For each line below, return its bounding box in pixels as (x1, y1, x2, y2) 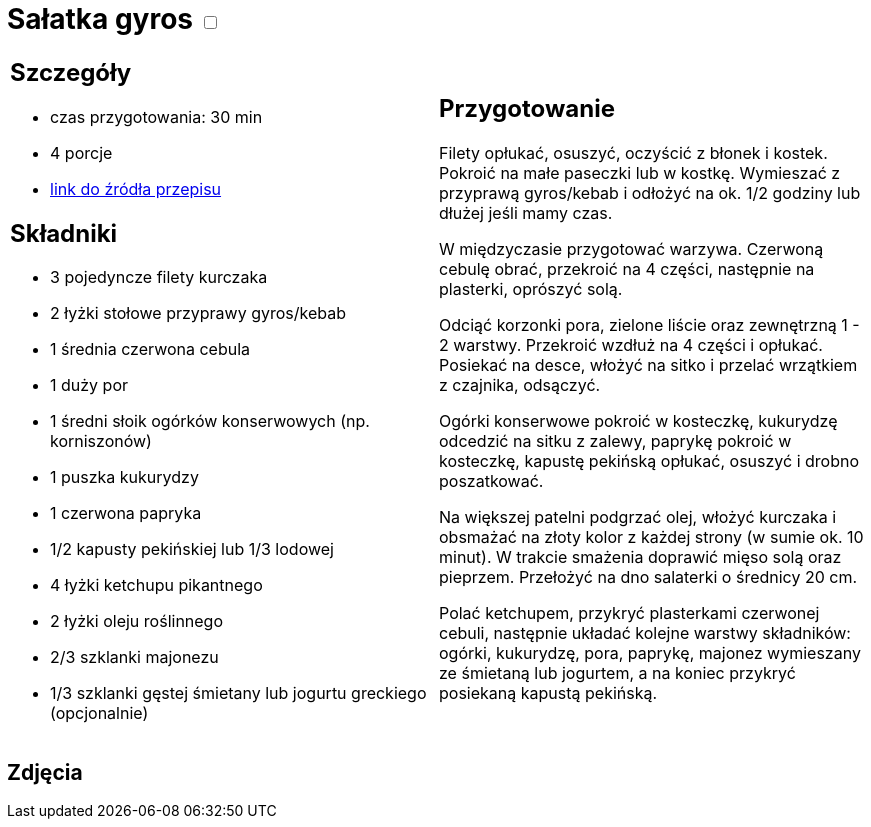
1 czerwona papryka (50, 503, 202, 524)
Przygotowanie (439, 94, 615, 124)
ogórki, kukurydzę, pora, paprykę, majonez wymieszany (439, 643, 861, 664)
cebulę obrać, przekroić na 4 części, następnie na (439, 259, 815, 280)
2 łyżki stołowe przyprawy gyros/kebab (50, 303, 347, 324)
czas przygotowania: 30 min (50, 106, 263, 127)
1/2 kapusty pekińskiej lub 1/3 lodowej (50, 539, 334, 560)
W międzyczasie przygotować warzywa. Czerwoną (439, 239, 824, 260)
